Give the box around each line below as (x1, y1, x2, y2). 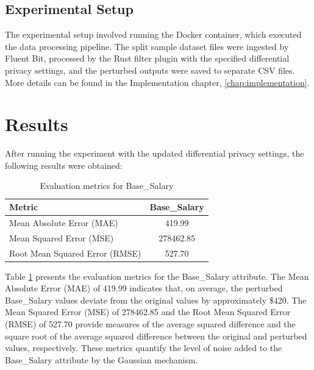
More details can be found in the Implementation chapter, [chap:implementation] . (5, 76, 310, 88)
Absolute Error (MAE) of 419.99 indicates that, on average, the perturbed (5, 282, 283, 294)
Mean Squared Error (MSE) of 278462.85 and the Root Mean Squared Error (5, 305, 291, 318)
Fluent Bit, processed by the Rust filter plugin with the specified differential (5, 52, 290, 65)
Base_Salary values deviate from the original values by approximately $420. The (5, 293, 307, 306)
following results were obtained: (5, 158, 123, 171)
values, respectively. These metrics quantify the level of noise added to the (5, 341, 282, 354)
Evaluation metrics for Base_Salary (40, 179, 174, 192)
